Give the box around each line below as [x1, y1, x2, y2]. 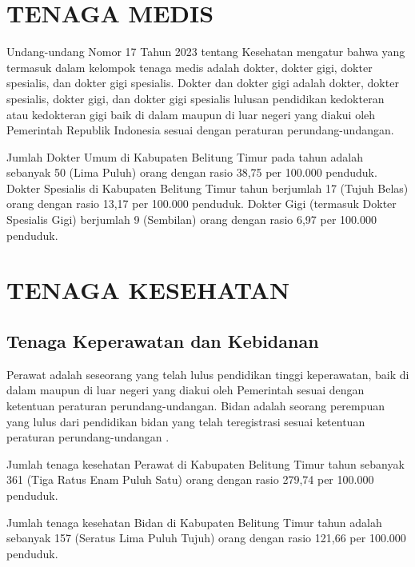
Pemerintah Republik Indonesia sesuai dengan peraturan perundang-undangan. [6, 122, 394, 138]
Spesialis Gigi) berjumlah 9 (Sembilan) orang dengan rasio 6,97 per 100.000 [6, 211, 377, 228]
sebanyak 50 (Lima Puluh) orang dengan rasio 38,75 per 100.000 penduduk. [6, 164, 377, 181]
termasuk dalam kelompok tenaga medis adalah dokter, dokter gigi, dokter [6, 58, 373, 75]
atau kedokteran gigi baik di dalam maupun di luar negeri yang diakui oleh [6, 106, 376, 122]
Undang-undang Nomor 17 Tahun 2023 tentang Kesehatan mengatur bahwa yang [6, 43, 405, 60]
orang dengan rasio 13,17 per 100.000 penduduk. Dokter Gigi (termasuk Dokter [6, 195, 397, 212]
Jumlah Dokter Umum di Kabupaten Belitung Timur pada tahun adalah [6, 148, 363, 165]
